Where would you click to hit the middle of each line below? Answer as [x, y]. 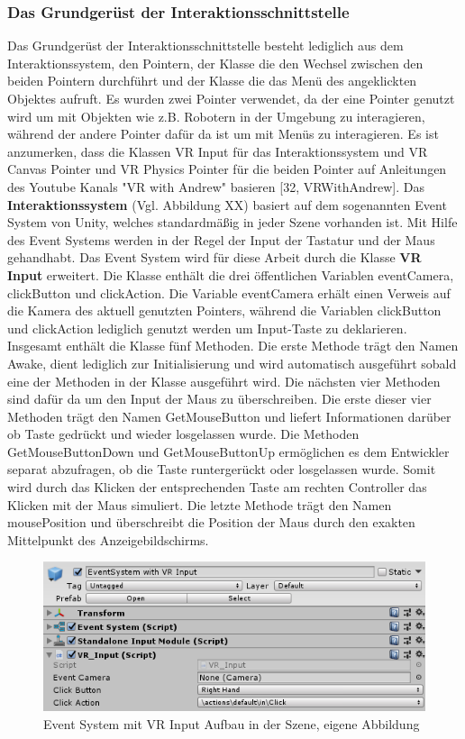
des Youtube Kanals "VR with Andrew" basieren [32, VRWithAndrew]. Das [216, 186]
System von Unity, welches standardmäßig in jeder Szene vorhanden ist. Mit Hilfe [232, 222]
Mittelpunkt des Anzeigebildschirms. [108, 539]
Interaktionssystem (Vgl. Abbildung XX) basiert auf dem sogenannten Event [227, 204]
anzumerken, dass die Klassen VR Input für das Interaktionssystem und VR [218, 151]
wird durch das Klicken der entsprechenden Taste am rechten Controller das [217, 487]
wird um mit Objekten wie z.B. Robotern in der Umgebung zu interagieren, [216, 116]
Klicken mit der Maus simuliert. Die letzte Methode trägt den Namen [200, 504]
